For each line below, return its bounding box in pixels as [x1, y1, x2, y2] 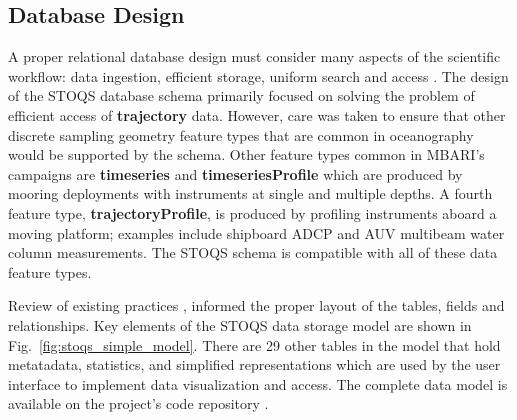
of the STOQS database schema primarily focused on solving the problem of [8, 85, 475, 106]
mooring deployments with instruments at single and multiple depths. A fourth [8, 183, 493, 204]
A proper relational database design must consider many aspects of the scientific [8, 46, 501, 67]
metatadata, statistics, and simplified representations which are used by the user [8, 354, 501, 375]
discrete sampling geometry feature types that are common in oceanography [8, 124, 474, 145]
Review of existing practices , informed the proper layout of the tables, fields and [8, 295, 505, 316]
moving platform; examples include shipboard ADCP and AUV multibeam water [8, 222, 505, 243]
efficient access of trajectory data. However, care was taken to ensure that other [8, 104, 506, 125]
